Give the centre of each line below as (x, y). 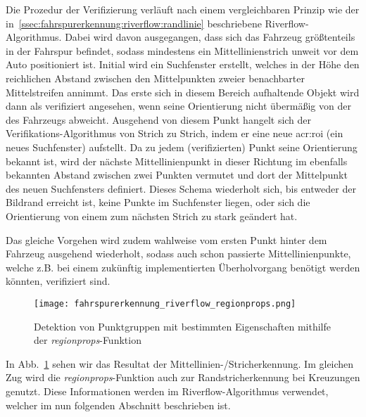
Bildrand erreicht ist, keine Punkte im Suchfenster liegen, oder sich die (158, 202)
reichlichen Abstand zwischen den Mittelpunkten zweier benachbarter (155, 78)
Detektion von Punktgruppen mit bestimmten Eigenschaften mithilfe (182, 326)
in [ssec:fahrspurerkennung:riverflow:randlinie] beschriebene (134, 23)
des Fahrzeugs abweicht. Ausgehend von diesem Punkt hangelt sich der (159, 119)
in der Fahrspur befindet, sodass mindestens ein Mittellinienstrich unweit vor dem (182, 50)
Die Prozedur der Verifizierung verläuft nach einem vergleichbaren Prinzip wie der (183, 9)
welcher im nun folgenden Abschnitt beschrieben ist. (118, 405)
